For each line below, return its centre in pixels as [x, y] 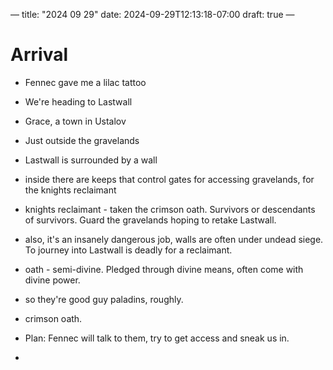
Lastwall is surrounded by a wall [91, 160]
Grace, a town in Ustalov [75, 121]
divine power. [52, 280]
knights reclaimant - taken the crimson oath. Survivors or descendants [170, 209]
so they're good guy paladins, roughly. [104, 299]
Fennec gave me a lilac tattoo [85, 82]
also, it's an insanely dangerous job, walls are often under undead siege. [174, 239]
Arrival [39, 55]
